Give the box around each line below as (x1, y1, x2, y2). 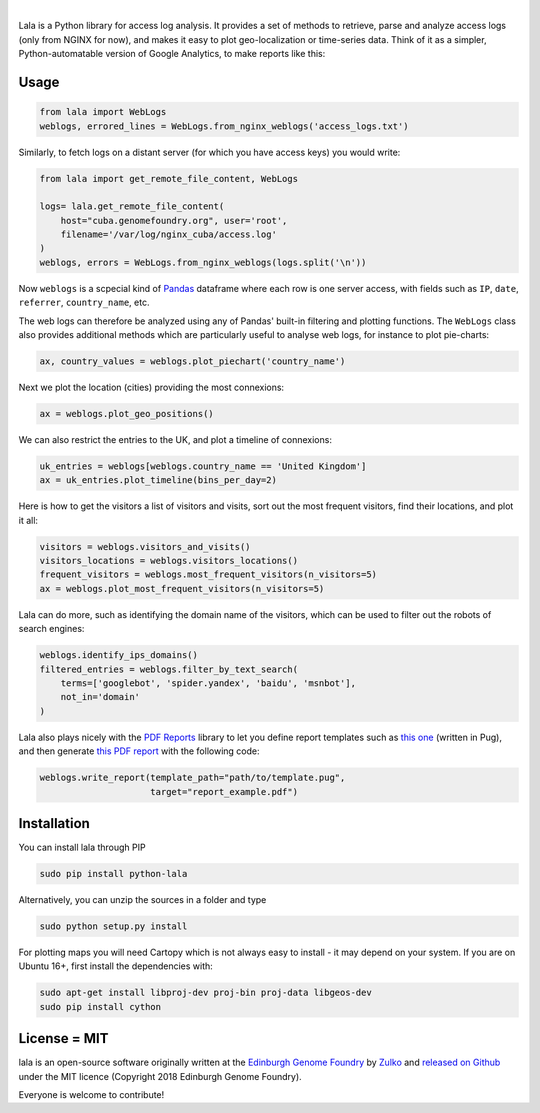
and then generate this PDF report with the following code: (18, 745, 260, 757)
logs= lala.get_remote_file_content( (39, 201, 225, 212)
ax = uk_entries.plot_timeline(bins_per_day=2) (39, 475, 277, 486)
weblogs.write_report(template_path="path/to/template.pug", (39, 772, 346, 784)
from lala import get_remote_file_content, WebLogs (39, 173, 299, 184)
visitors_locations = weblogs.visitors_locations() (39, 555, 299, 567)
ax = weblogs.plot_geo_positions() (39, 408, 214, 419)
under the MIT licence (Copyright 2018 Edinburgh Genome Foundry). (18, 1070, 302, 1082)
